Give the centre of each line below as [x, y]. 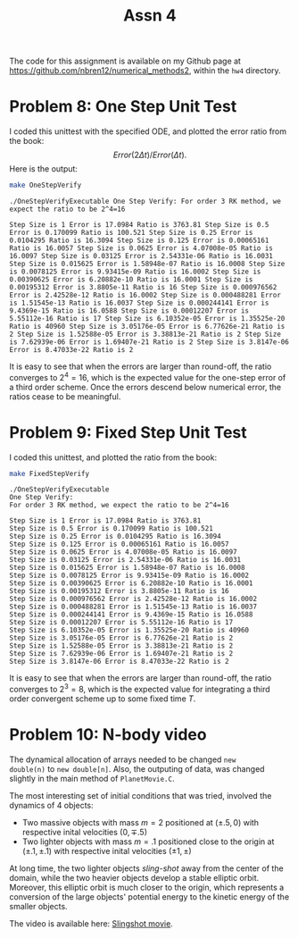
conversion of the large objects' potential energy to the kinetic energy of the [149, 897]
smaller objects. [39, 907]
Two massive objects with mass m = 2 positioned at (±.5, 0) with [141, 823]
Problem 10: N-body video [108, 735]
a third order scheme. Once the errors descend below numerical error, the [145, 387]
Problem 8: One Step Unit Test [123, 107]
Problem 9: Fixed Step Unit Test [128, 432]
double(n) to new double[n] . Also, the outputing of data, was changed [137, 769]
